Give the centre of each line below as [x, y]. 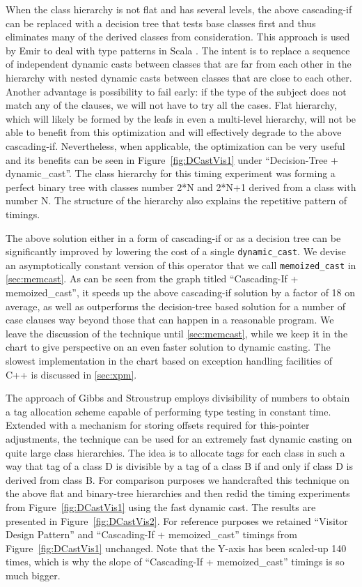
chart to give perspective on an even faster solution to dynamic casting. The [168, 347]
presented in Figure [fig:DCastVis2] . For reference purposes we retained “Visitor [177, 520]
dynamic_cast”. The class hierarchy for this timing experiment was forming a [171, 173]
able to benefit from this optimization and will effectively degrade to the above [174, 132]
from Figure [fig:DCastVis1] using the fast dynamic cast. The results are [161, 506]
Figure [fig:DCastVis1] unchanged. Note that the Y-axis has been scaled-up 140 [176, 548]
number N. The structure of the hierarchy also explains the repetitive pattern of [176, 200]
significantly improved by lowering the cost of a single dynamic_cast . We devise [176, 251]
